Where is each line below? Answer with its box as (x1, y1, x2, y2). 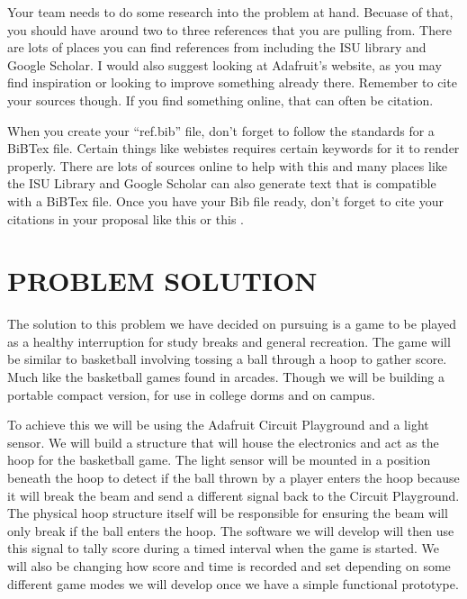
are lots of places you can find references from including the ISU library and (7, 38, 427, 57)
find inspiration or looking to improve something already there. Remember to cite (7, 73, 457, 92)
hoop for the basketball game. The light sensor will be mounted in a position (7, 450, 431, 469)
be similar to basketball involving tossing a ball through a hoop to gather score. (7, 349, 447, 368)
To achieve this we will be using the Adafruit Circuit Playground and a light (7, 415, 429, 434)
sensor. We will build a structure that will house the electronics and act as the (7, 432, 439, 451)
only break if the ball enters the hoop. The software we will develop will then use (7, 521, 454, 540)
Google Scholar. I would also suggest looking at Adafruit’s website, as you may (7, 55, 442, 74)
